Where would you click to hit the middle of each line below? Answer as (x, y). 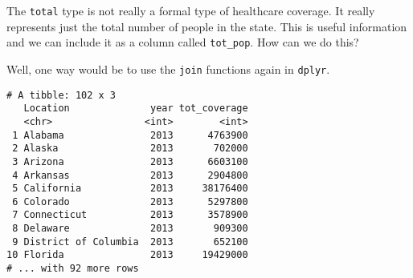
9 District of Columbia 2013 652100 (130, 242)
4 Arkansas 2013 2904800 (130, 175)
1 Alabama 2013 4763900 (130, 135)
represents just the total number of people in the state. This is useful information (207, 26)
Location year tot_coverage (136, 109)
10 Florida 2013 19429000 (127, 255)
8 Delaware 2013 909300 (130, 229)
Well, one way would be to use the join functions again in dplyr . (168, 68)
